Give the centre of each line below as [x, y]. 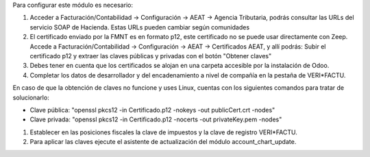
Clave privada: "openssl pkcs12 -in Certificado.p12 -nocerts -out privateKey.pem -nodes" [156, 119]
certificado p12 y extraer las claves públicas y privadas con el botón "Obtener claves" [151, 56]
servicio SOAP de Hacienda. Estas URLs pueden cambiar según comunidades [140, 27]
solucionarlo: [31, 97]
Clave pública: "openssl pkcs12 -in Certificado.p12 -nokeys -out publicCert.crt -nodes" [152, 110]
